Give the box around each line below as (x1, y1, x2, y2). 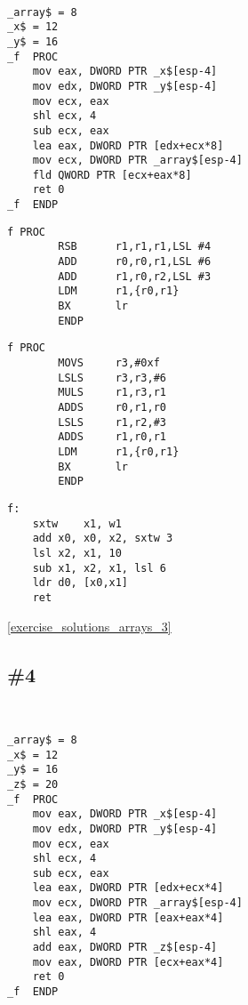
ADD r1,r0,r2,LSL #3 (58, 269, 212, 283)
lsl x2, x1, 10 (32, 546, 122, 559)
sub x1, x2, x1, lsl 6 (32, 561, 166, 575)
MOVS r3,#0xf (58, 357, 160, 370)
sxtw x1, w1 (32, 517, 122, 530)
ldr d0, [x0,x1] (32, 576, 129, 590)
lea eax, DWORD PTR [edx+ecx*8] (32, 139, 224, 152)
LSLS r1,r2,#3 (58, 415, 166, 429)
